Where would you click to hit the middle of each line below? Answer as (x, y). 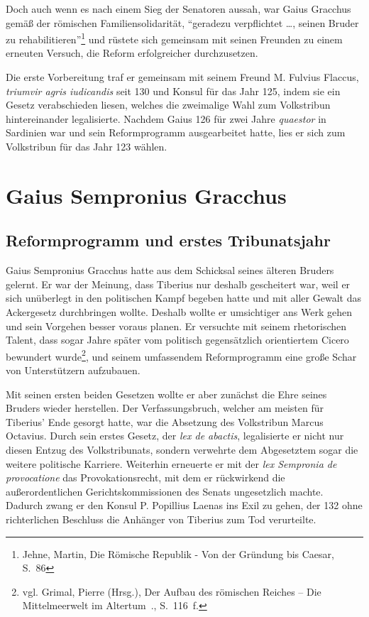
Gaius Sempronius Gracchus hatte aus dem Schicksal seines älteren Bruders (170, 270)
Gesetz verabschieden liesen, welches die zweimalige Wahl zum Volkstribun (168, 105)
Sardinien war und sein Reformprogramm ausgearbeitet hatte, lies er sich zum (176, 132)
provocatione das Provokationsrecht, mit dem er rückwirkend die (145, 477)
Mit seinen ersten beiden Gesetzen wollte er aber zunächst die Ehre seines (166, 394)
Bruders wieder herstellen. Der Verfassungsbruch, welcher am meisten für (165, 408)
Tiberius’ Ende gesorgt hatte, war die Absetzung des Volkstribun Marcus (165, 421)
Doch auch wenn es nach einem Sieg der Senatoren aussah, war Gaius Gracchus (178, 9)
